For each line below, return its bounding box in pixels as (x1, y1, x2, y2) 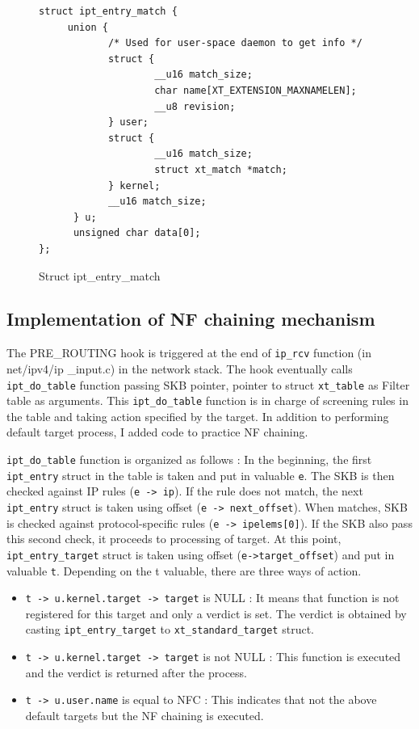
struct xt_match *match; (154, 163, 287, 175)
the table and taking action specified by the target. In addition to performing (6, 407, 389, 424)
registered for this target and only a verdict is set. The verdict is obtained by (25, 605, 407, 622)
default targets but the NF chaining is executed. (25, 707, 264, 724)
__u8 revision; (154, 100, 236, 112)
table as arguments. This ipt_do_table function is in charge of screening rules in (6, 392, 409, 409)
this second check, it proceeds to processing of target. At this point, (6, 530, 341, 547)
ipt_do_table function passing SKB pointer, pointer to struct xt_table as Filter (6, 376, 410, 393)
